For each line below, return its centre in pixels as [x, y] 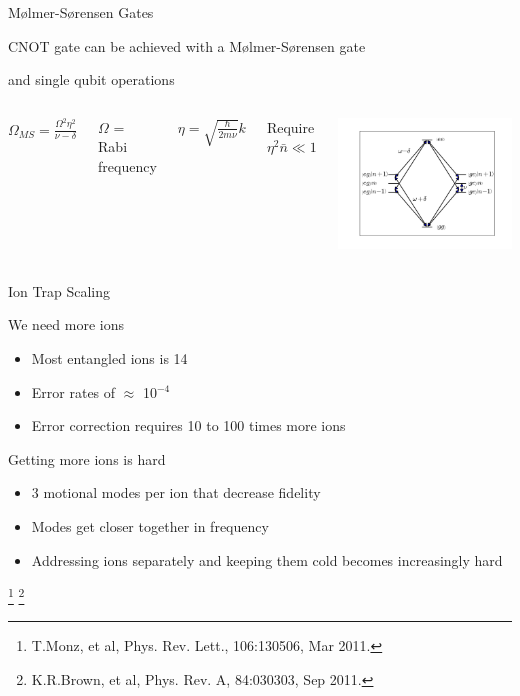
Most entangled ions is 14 [109, 357]
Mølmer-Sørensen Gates [81, 12]
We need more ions [66, 324]
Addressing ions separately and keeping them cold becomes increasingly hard [267, 559]
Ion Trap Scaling [59, 290]
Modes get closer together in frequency [150, 525]
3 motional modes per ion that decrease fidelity [176, 492]
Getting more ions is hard [87, 458]
